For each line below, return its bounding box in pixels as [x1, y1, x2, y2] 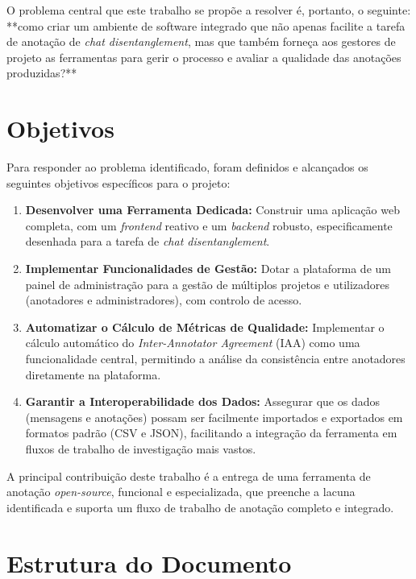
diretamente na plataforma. [25, 366, 161, 383]
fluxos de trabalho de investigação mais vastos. [25, 440, 256, 457]
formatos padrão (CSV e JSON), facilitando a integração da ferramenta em [25, 424, 397, 441]
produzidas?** [6, 64, 77, 81]
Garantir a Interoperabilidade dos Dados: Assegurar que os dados [25, 393, 380, 410]
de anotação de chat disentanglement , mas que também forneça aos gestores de [6, 33, 396, 50]
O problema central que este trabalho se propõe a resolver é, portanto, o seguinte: [6, 2, 411, 18]
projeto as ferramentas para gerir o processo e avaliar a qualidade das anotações [6, 48, 401, 65]
